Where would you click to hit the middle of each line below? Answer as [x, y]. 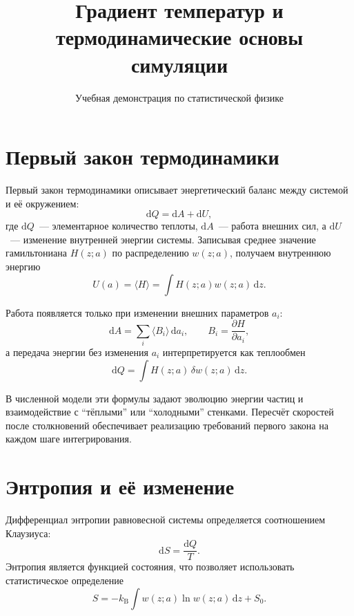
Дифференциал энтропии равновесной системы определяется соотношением [166, 520]
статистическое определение [65, 580]
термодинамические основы [179, 37]
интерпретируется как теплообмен [234, 352]
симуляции [179, 64]
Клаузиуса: [28, 533]
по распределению [150, 253]
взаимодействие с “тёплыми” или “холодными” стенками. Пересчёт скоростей [170, 412]
